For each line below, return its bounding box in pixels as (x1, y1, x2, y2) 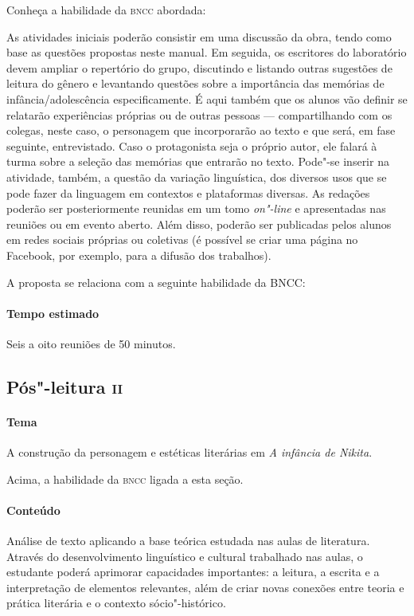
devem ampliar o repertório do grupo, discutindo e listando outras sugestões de (6, 59, 393, 76)
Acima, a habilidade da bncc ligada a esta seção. (6, 470, 244, 487)
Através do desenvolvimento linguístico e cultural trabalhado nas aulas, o (6, 547, 363, 564)
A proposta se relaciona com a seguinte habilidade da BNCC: (6, 273, 306, 290)
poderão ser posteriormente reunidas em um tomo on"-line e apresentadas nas (6, 200, 386, 217)
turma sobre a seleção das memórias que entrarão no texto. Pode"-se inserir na (6, 153, 389, 170)
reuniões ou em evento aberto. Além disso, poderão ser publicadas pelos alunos (6, 215, 392, 232)
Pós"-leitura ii (6, 374, 123, 398)
